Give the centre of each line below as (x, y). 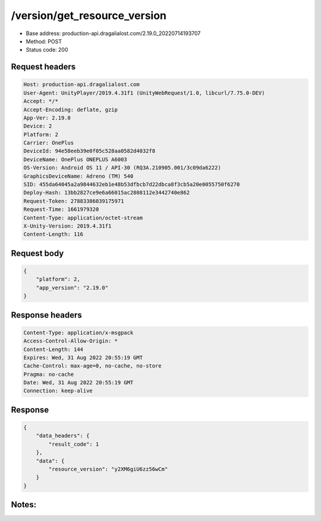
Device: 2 (38, 126)
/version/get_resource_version (89, 15)
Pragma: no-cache (49, 374)
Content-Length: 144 (53, 349)
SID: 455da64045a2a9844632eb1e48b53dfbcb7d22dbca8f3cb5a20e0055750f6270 (132, 185)
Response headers (47, 315)
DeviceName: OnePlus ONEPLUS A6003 (75, 159)
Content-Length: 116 (53, 234)
